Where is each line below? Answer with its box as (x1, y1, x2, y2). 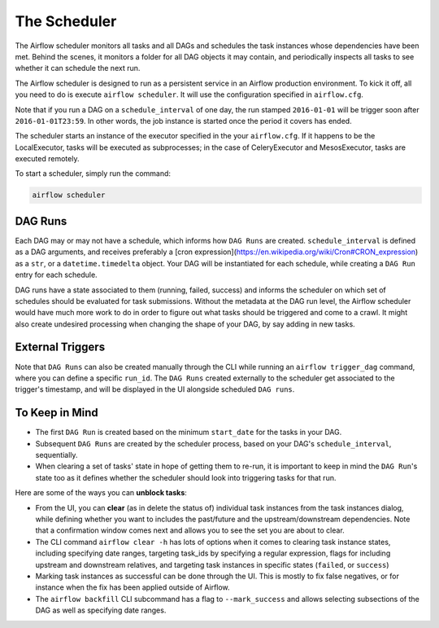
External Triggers (15, 340, 106, 354)
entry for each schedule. (15, 270, 98, 280)
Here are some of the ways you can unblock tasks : (15, 488, 187, 498)
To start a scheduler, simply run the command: (15, 169, 171, 178)
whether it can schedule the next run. (15, 64, 141, 73)
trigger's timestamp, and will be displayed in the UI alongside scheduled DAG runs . (15, 384, 295, 394)
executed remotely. (15, 154, 80, 164)
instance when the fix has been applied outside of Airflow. (35, 582, 231, 592)
